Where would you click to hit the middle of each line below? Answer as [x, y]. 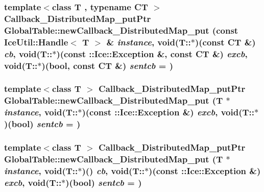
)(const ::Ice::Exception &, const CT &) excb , [152, 53]
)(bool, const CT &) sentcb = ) [107, 65]
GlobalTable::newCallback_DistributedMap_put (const [121, 30]
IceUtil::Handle [36, 42]
